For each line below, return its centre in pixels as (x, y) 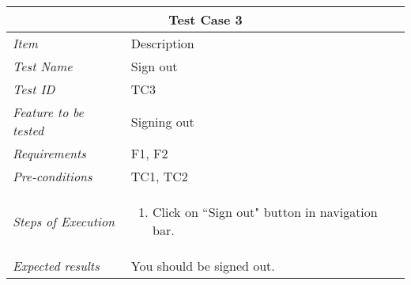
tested (28, 130)
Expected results (56, 266)
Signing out (162, 121)
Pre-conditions (53, 176)
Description (162, 43)
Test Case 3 (205, 19)
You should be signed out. (203, 266)
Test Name (43, 66)
